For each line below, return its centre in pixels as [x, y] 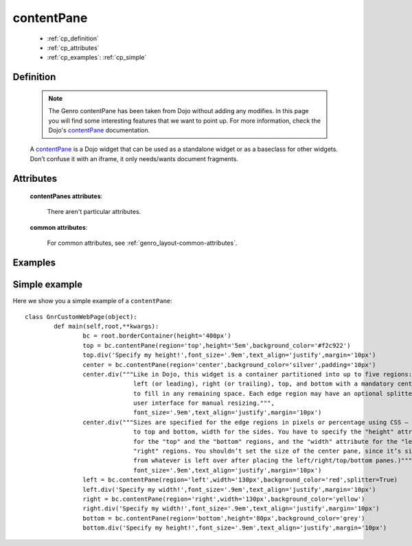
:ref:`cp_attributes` [73, 47]
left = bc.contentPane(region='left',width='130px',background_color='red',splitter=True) [240, 480]
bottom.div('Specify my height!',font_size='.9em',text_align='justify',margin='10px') [235, 528]
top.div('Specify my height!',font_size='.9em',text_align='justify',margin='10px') [229, 355]
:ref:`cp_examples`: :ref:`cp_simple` [97, 58]
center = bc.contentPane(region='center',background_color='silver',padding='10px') [229, 365]
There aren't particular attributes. [94, 212]
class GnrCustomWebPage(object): [81, 317]
